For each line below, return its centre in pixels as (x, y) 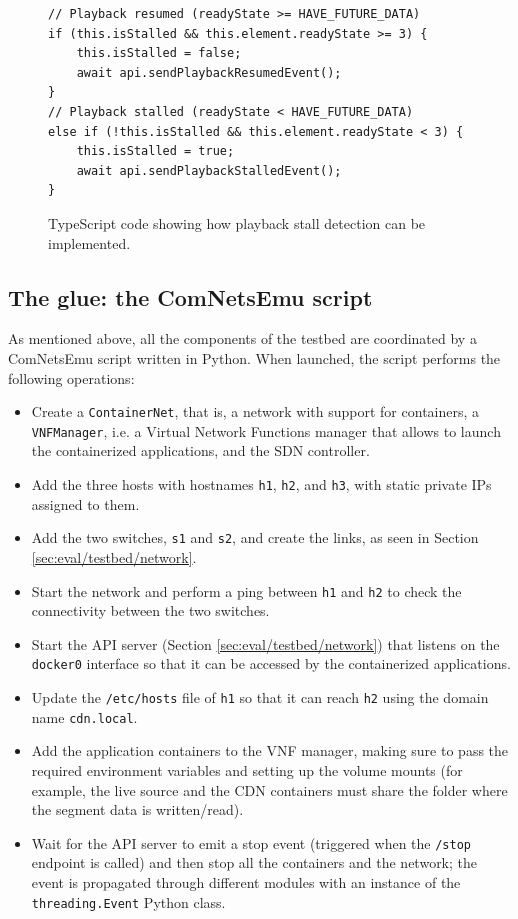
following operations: (71, 377)
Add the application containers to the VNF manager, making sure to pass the (270, 750)
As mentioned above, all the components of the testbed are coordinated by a (242, 338)
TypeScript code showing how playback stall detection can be (237, 222)
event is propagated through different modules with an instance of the (246, 881)
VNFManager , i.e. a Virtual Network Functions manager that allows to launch (266, 430)
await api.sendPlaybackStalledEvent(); (209, 170)
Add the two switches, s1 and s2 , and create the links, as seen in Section (255, 537)
